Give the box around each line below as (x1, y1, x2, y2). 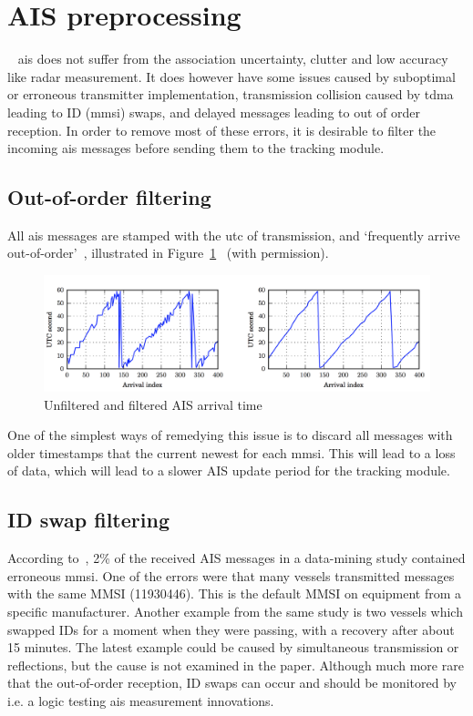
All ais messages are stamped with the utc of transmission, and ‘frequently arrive (7, 225, 460, 244)
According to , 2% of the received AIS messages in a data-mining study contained (7, 548, 466, 568)
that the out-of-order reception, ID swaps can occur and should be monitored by (7, 673, 457, 692)
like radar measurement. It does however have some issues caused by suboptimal (7, 66, 456, 86)
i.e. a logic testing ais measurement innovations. (7, 690, 274, 710)
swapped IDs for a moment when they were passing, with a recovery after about (7, 619, 455, 639)
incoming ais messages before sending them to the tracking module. (7, 138, 385, 158)
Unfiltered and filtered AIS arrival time (44, 394, 262, 414)
